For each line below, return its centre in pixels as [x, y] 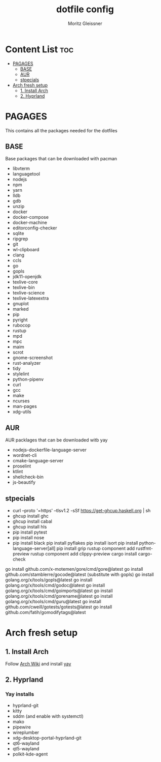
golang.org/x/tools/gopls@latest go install [49, 580]
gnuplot [21, 304]
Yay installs [20, 694]
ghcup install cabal [32, 521]
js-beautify [24, 482]
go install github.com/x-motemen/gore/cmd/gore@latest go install [74, 569]
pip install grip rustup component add [96, 548]
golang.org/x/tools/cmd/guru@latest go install [53, 602]
